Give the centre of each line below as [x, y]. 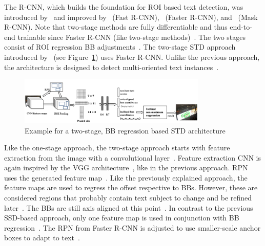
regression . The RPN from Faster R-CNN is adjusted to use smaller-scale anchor [132, 227]
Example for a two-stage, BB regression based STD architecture [125, 130]
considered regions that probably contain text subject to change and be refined [128, 198]
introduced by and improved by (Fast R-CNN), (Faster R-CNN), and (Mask [131, 17]
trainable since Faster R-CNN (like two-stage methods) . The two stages [132, 37]
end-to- [241, 27]
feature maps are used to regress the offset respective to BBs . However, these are [131, 187]
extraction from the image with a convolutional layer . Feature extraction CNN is [132, 157]
